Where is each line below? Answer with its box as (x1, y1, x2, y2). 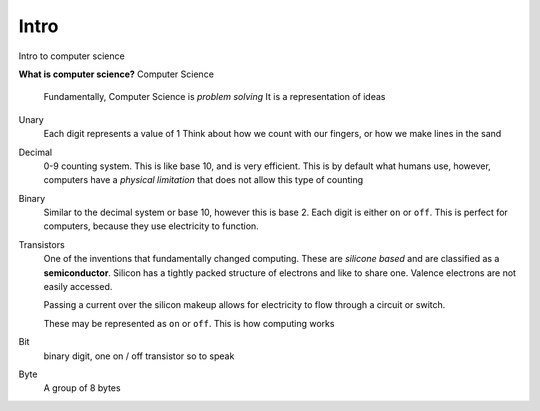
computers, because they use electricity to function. (43, 220, 259, 232)
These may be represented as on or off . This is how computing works (43, 317, 335, 329)
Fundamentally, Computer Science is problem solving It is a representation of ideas (43, 91, 386, 103)
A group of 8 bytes (43, 382, 121, 394)
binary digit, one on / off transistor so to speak (43, 350, 235, 362)
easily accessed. (43, 281, 113, 293)
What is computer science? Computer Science (18, 68, 215, 80)
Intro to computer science (18, 50, 125, 62)
